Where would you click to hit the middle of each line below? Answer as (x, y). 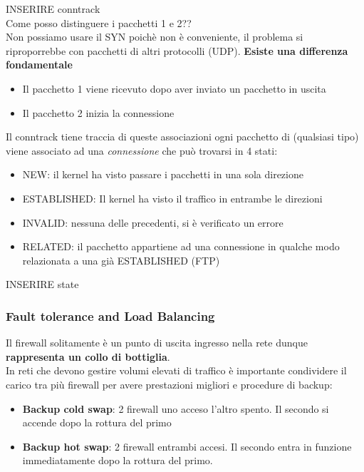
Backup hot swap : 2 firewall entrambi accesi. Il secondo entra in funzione (187, 446)
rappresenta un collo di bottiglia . (88, 356)
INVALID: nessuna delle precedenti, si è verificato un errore (153, 222)
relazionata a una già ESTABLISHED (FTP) (121, 260)
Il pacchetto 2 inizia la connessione (98, 112)
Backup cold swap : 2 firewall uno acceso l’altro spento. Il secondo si (176, 408)
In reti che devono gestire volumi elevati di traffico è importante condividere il (176, 370)
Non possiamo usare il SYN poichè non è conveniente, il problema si (155, 37)
